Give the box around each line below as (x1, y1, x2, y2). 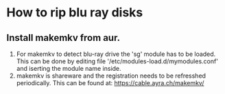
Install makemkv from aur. (6, 32, 121, 44)
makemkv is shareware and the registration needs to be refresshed (16, 72, 206, 80)
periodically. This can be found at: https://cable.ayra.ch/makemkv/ (16, 79, 204, 87)
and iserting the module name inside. (16, 65, 121, 72)
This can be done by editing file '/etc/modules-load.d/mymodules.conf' (16, 57, 219, 65)
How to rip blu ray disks (6, 5, 143, 20)
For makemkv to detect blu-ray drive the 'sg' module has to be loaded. (16, 50, 216, 58)
